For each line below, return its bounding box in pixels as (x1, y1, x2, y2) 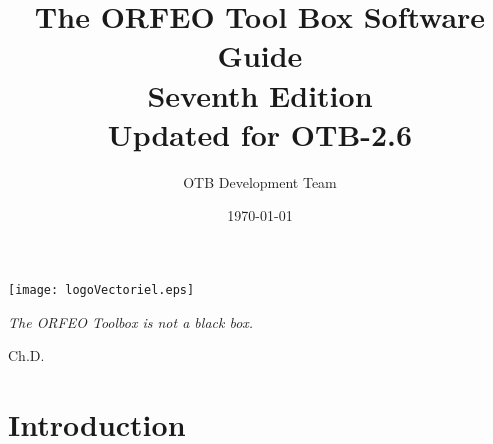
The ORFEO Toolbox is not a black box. (8, 311, 254, 332)
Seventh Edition (147, 74, 373, 115)
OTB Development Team (183, 171, 337, 192)
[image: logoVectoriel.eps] (8, 282, 195, 297)
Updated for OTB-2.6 (107, 113, 413, 154)
